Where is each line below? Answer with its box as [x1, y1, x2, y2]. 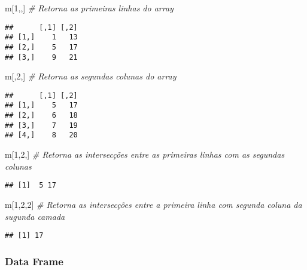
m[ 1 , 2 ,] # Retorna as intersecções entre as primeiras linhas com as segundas [5, 148, 285, 161]
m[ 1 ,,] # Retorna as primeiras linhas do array [5, 2, 174, 14]
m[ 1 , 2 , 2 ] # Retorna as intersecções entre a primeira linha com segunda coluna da [5, 198, 302, 210]
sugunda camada [5, 210, 65, 222]
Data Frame [5, 253, 63, 268]
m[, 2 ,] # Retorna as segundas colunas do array [5, 70, 177, 82]
